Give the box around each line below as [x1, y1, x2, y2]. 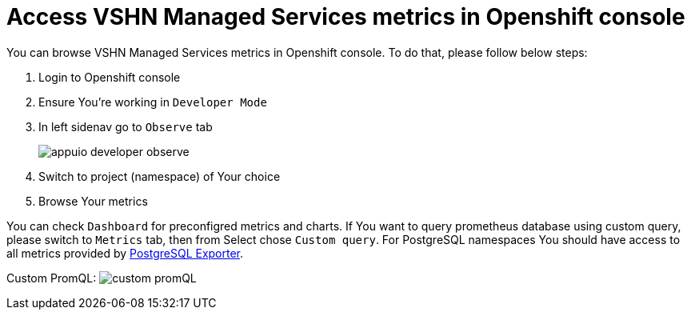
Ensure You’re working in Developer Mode [38, 94, 267, 109]
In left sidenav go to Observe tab [38, 119, 213, 134]
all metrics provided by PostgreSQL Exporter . [6, 246, 244, 260]
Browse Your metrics [38, 194, 148, 208]
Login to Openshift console [38, 70, 181, 84]
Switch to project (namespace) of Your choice [38, 169, 281, 183]
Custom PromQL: [6, 270, 97, 285]
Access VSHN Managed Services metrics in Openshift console [6, 3, 685, 30]
